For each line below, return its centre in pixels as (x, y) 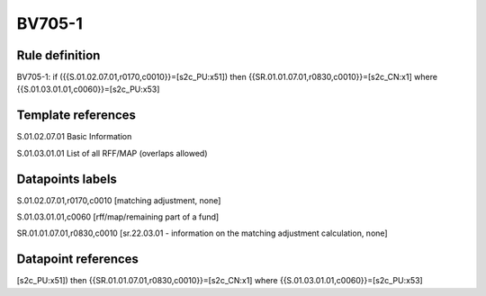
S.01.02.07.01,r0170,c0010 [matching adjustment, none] (119, 200)
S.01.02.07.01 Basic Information (74, 137)
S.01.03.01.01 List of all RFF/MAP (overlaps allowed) (112, 153)
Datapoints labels (67, 179)
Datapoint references (78, 260)
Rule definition (58, 55)
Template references (76, 116)
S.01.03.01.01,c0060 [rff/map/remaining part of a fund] (118, 217)
